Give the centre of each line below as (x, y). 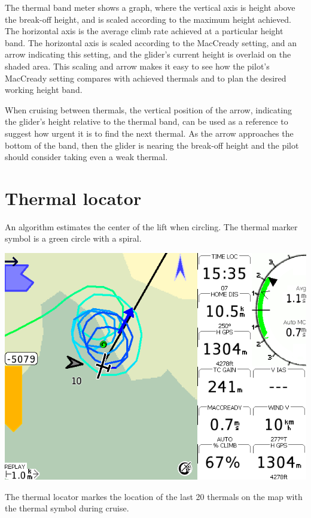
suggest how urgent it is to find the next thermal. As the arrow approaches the (149, 133)
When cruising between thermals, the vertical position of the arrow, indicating (148, 109)
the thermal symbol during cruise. (67, 508)
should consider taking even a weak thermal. (86, 157)
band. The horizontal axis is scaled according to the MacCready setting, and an (151, 42)
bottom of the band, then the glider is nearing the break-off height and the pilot (152, 145)
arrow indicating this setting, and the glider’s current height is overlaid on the (148, 54)
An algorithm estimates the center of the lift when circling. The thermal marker (151, 226)
